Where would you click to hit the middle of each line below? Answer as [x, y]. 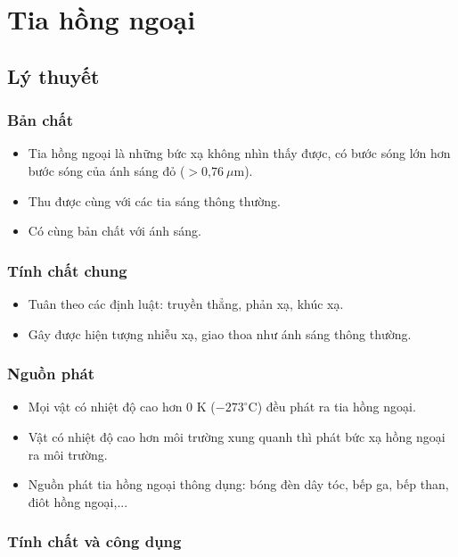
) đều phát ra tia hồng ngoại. [336, 407]
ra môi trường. [68, 454]
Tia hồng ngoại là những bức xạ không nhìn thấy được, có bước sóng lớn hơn [239, 153]
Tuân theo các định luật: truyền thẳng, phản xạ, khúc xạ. [186, 303]
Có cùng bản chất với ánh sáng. [114, 231]
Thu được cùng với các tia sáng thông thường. [155, 200]
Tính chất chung [67, 270]
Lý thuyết [53, 75]
